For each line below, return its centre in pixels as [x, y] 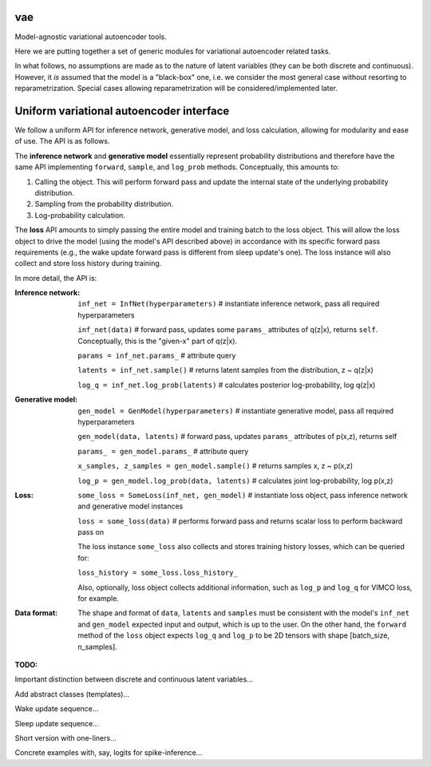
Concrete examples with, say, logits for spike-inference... [109, 753]
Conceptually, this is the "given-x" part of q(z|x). [158, 341]
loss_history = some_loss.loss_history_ [158, 573]
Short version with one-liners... [65, 737]
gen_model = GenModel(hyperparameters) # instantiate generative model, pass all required [236, 410]
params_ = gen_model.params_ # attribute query [163, 451]
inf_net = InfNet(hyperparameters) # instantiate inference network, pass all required [229, 304]
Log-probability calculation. [80, 215]
